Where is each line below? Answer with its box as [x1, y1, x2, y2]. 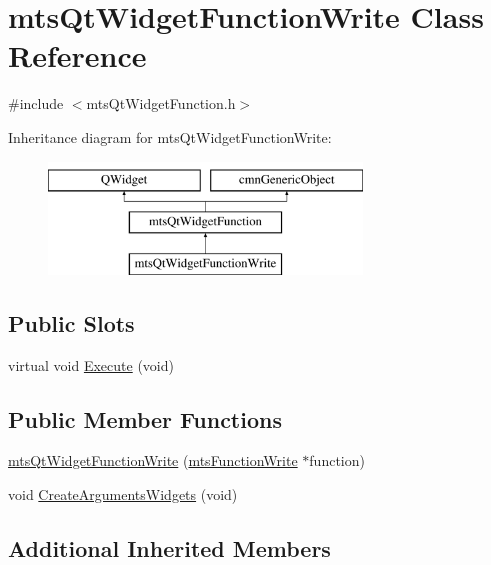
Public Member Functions [8, 403, 282, 434]
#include [8, 93, 64, 114]
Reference [8, 35, 147, 76]
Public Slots [8, 307, 135, 338]
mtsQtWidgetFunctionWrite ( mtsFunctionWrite [8, 450, 298, 471]
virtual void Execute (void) [8, 354, 174, 375]
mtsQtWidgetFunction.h [86, 93, 236, 114]
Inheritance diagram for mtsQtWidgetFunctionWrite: [8, 126, 332, 147]
